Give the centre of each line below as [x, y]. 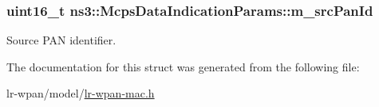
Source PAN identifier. [61, 40]
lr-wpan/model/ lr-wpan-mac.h [81, 93]
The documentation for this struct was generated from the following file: [183, 66]
